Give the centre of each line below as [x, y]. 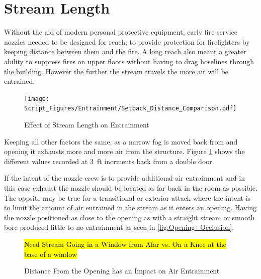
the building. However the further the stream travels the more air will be [116, 71]
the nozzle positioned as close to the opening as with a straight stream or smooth [129, 217]
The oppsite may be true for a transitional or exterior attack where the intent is [127, 197]
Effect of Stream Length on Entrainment [87, 124]
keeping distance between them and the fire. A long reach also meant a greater [125, 51]
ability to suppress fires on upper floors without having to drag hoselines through [129, 61]
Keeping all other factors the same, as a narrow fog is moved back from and [121, 141]
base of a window [51, 254]
